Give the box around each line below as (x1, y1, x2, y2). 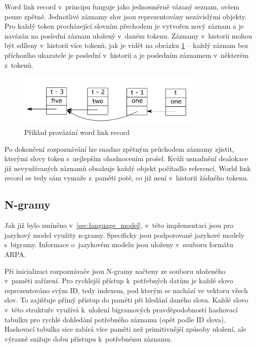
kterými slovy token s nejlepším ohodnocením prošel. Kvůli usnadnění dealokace (4, 153, 248, 164)
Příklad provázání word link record (24, 127, 130, 137)
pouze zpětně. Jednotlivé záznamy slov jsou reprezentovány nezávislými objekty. (4, 11, 247, 21)
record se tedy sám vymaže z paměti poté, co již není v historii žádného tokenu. (4, 173, 249, 183)
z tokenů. (4, 59, 33, 70)
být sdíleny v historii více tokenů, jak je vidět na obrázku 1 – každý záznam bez (4, 40, 248, 50)
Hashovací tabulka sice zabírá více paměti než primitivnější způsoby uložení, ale (4, 324, 247, 334)
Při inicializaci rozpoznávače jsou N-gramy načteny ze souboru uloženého (4, 265, 225, 276)
